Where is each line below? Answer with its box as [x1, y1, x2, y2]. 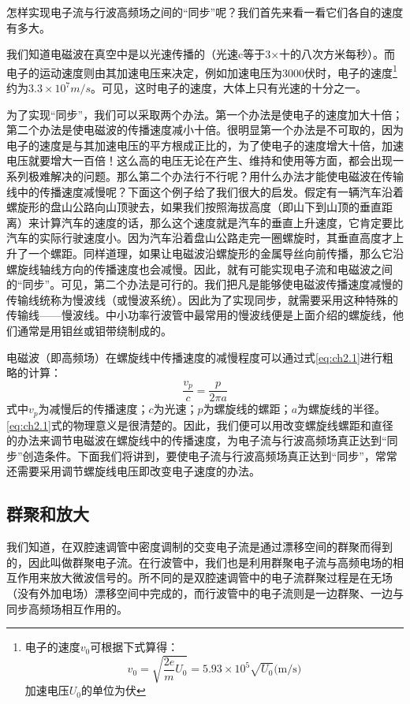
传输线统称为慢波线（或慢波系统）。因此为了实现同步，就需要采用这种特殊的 [6, 291, 398, 307]
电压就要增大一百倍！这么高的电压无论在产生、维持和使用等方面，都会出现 [6, 152, 393, 169]
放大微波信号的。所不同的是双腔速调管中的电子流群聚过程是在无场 [50, 569, 393, 586]
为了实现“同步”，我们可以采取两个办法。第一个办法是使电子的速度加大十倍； [6, 106, 404, 122]
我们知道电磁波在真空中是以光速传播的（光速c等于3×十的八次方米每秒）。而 [6, 46, 396, 62]
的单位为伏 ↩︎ [81, 682, 146, 698]
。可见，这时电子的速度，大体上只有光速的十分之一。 [91, 80, 367, 96]
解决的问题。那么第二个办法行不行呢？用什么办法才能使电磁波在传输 [50, 168, 404, 184]
